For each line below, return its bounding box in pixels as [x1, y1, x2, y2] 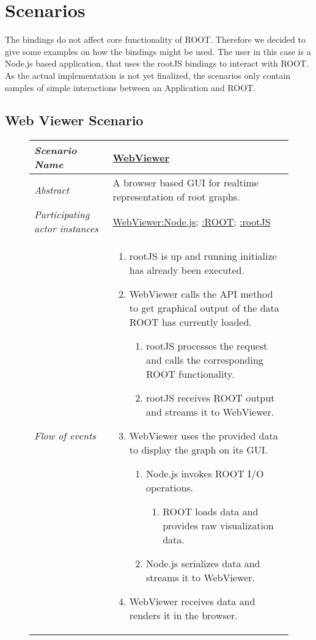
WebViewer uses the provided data [129, 429, 278, 443]
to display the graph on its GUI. [129, 443, 268, 457]
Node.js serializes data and [145, 556, 260, 571]
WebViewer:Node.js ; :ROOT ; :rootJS [112, 214, 271, 229]
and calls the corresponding [145, 353, 263, 367]
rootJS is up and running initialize [129, 249, 277, 263]
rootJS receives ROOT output [145, 391, 275, 405]
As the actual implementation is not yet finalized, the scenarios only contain [5, 68, 290, 81]
